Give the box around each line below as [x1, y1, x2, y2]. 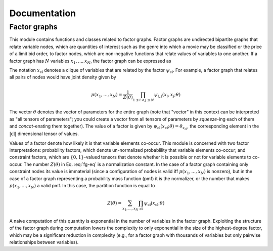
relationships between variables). [9, 239, 79, 245]
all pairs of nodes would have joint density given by [9, 74, 116, 80]
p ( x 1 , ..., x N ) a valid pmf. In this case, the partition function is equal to [9, 182, 155, 190]
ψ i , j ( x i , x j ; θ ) [154, 92, 181, 99]
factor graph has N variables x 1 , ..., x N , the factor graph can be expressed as [9, 58, 171, 65]
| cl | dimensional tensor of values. [9, 131, 79, 137]
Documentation [9, 8, 76, 19]
